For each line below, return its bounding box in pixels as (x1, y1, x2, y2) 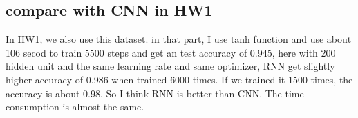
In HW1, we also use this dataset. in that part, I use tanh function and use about (6, 32, 352, 46)
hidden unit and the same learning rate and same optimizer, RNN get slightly (6, 59, 335, 73)
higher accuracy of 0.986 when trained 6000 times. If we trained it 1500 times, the (6, 72, 353, 86)
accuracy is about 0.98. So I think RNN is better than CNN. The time (6, 86, 304, 100)
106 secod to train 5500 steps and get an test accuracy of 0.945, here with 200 (6, 45, 336, 59)
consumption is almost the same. (6, 99, 144, 114)
